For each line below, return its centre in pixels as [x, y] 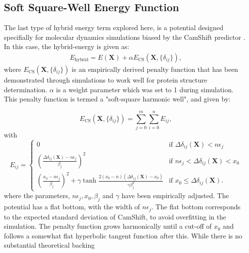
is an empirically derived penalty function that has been [155, 69]
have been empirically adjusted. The [175, 195]
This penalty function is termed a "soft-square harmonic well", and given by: [117, 99]
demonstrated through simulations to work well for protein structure [106, 80]
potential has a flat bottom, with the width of [72, 207]
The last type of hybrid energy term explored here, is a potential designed [114, 27]
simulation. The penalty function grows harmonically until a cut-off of [108, 226]
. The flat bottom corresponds [196, 207]
